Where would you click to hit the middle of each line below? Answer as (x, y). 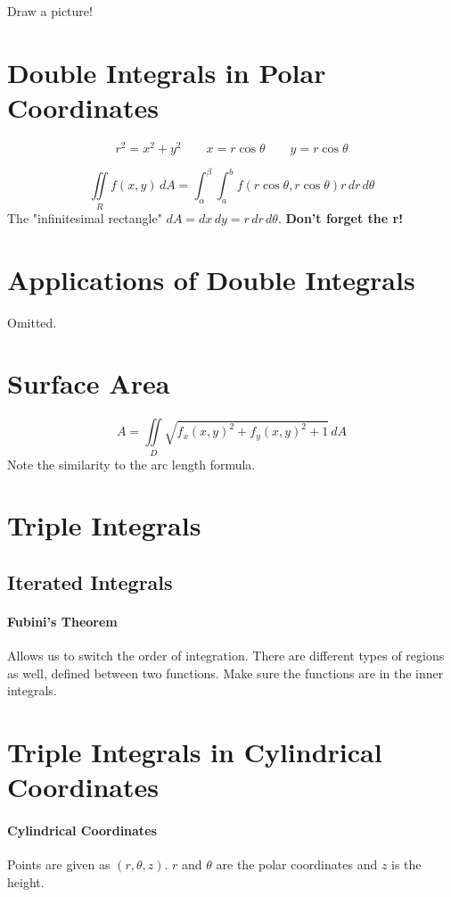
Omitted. (32, 322)
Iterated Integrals (90, 581)
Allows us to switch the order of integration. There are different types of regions (226, 656)
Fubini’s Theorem (62, 621)
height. (26, 881)
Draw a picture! (50, 11)
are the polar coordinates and (297, 864)
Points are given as (59, 864)
